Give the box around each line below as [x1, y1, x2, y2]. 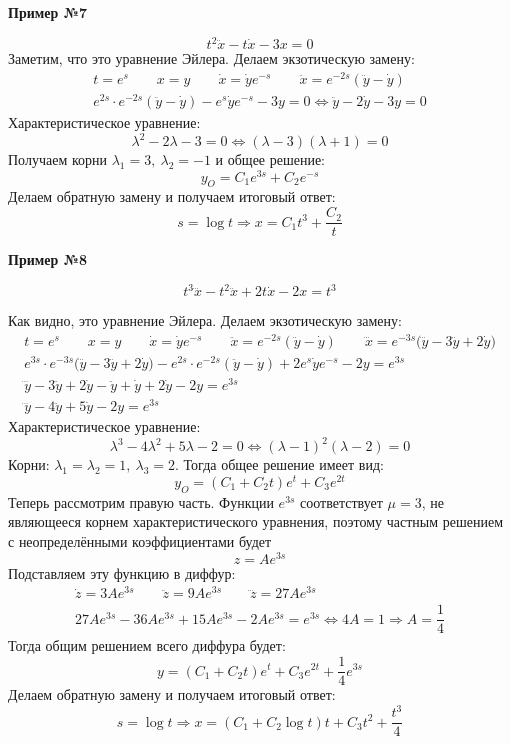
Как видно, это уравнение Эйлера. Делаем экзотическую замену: [8, 310, 402, 331]
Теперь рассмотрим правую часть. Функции [8, 491, 274, 512]
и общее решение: [215, 149, 326, 169]
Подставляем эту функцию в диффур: [8, 562, 236, 583]
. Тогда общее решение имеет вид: [175, 454, 384, 475]
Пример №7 [8, 2, 88, 22]
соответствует [300, 491, 383, 512]
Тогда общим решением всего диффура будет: [8, 635, 286, 656]
